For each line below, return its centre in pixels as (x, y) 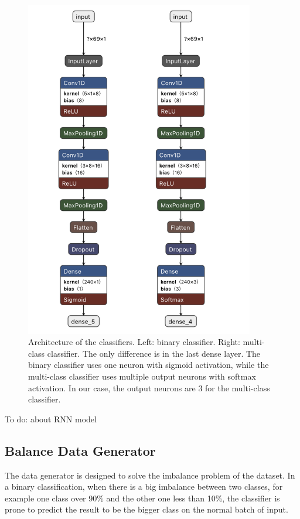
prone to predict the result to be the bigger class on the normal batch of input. (146, 509)
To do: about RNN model (51, 419)
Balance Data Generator (80, 450)
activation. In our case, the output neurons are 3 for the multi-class (149, 387)
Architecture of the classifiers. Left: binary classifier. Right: (134, 342)
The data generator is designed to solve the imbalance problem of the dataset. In (150, 475)
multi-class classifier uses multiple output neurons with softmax (142, 376)
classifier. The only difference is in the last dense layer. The (154, 353)
